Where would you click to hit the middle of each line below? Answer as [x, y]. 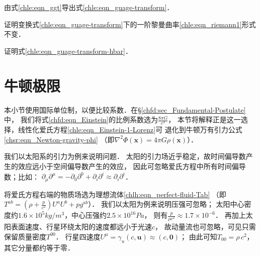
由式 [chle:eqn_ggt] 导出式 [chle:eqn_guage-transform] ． [89, 7]
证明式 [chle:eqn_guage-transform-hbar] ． [68, 51]
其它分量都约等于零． [39, 247]
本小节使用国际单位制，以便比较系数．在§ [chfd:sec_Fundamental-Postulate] [125, 109]
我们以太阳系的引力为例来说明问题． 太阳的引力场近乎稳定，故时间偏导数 [125, 156]
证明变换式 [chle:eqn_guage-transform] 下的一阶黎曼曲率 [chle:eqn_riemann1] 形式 [130, 24]
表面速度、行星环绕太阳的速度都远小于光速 [81, 227]
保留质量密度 [25, 236]
